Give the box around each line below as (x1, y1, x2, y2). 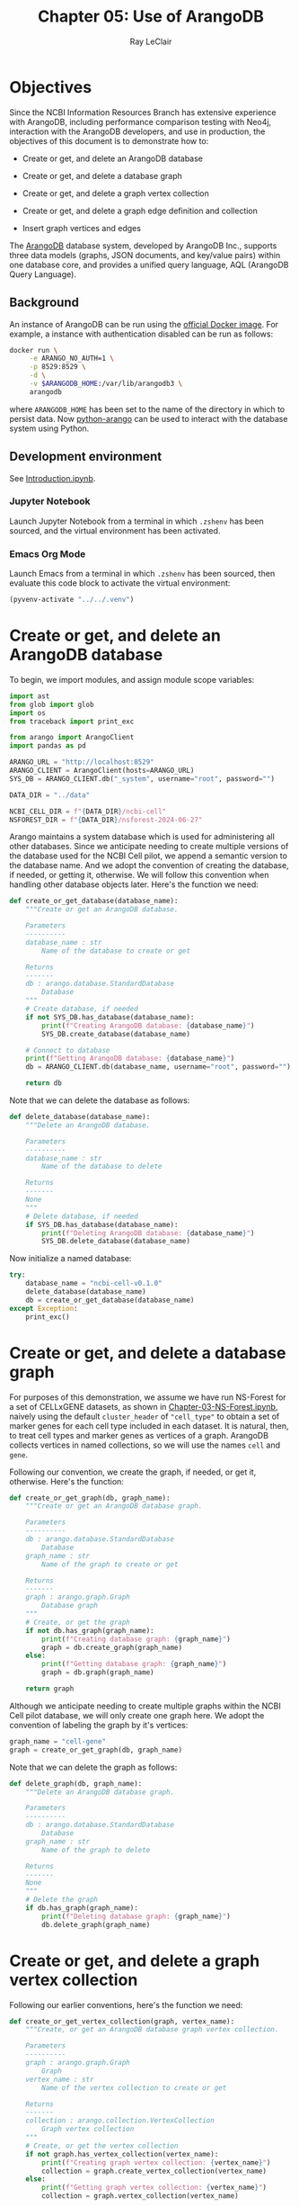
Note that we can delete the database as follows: (9, 1095, 190, 1106)
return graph (25, 1684, 75, 1693)
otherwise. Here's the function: (9, 1475, 124, 1486)
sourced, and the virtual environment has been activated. (9, 525, 221, 536)
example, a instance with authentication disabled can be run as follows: (9, 328, 274, 339)
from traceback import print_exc (9, 717, 135, 726)
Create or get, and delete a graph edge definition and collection (22, 205, 259, 216)
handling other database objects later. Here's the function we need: (9, 879, 259, 890)
